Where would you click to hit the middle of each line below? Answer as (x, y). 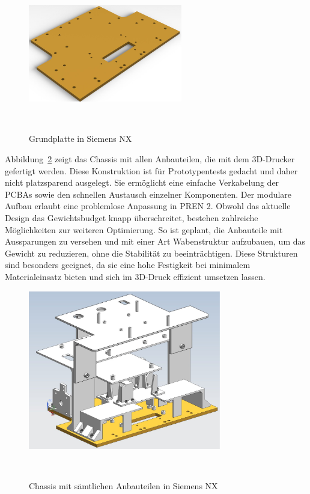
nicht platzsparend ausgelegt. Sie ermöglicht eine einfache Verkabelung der (142, 182)
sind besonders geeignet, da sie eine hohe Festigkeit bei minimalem (128, 265)
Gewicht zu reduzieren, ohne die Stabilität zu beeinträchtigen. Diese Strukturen (151, 253)
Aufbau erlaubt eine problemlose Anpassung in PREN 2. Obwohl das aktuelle (148, 206)
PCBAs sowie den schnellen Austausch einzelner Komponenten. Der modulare (148, 194)
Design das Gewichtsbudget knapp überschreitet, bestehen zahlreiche (132, 218)
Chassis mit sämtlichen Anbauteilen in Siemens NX (123, 486)
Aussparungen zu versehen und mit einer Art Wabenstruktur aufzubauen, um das (155, 241)
